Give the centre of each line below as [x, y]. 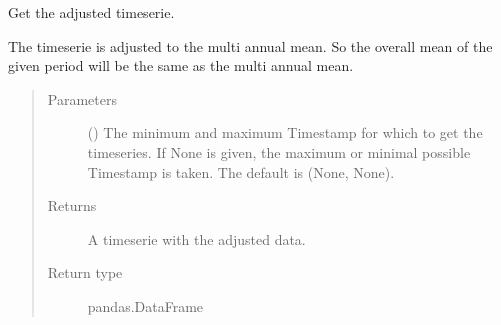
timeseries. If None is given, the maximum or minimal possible [279, 151]
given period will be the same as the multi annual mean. [181, 65]
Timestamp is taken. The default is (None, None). [241, 171]
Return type [85, 272]
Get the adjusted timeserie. [91, 12]
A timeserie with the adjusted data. [196, 238]
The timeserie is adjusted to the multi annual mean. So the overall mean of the [250, 45]
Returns [72, 205]
